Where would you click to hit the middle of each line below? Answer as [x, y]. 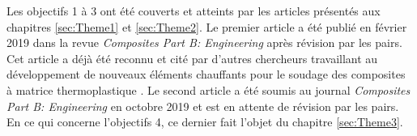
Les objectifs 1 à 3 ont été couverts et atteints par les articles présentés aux [194, 11]
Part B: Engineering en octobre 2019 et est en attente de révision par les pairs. [203, 106]
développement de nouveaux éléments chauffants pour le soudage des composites [206, 74]
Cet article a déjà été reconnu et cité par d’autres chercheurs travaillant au [192, 58]
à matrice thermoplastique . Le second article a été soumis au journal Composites [208, 89]
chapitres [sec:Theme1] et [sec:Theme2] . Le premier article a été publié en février [207, 26]
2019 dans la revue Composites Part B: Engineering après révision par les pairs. [204, 42]
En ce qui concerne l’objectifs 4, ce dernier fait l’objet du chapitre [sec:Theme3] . [205, 122]
